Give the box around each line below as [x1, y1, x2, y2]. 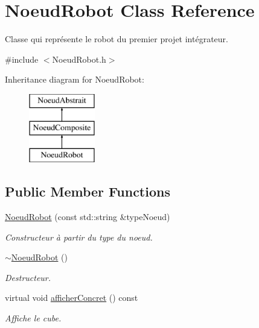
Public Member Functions [5, 182, 170, 201]
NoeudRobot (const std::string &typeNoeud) [5, 210, 170, 223]
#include [5, 52, 39, 65]
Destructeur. [5, 271, 51, 283]
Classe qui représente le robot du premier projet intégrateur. [5, 33, 228, 45]
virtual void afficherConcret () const [5, 291, 138, 304]
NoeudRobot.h [52, 52, 106, 65]
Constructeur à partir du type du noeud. [5, 230, 153, 243]
